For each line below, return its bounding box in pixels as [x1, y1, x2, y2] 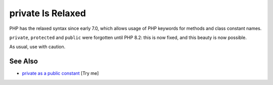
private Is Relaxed [9, 8, 86, 19]
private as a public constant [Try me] [22, 70, 99, 76]
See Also [9, 57, 38, 66]
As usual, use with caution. [9, 44, 66, 50]
